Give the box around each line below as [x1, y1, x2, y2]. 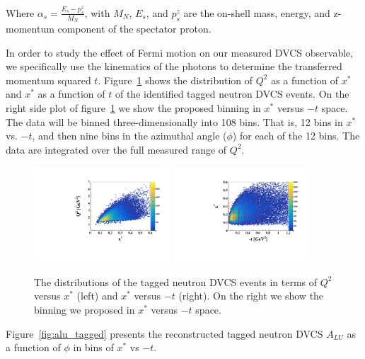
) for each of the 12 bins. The [232, 128, 360, 143]
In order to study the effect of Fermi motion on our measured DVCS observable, [6, 45, 354, 59]
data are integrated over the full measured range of [6, 142, 227, 156]
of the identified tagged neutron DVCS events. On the [115, 86, 349, 101]
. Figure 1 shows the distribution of [98, 72, 253, 87]
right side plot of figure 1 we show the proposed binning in [6, 101, 261, 115]
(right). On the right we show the [178, 288, 324, 303]
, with [84, 5, 110, 20]
